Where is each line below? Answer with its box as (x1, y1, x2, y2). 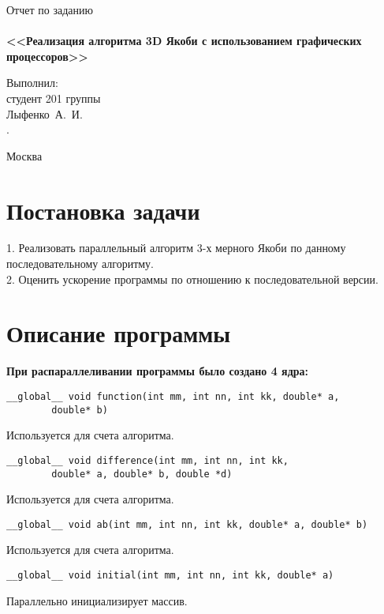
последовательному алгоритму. (6, 255, 154, 272)
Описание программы (6, 317, 231, 349)
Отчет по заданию (6, 2, 93, 17)
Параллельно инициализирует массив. (6, 592, 188, 608)
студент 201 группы (6, 89, 101, 106)
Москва (6, 147, 43, 164)
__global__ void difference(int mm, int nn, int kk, (6, 454, 289, 466)
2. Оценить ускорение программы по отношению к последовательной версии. (6, 270, 378, 287)
